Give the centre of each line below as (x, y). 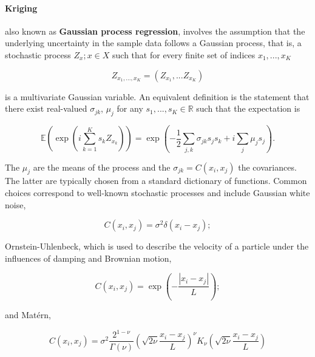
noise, (15, 204)
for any (130, 108)
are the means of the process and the (102, 167)
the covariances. (267, 167)
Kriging (21, 8)
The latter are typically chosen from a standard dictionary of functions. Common (156, 181)
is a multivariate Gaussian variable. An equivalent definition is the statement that (157, 96)
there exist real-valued (46, 108)
